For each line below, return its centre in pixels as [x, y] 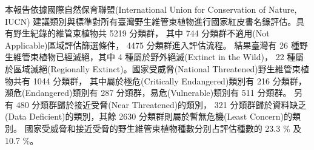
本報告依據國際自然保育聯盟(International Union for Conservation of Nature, [151, 9]
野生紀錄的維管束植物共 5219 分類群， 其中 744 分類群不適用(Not [141, 33]
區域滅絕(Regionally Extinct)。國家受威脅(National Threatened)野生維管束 [157, 68]
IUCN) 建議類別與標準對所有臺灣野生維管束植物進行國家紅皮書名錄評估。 [151, 21]
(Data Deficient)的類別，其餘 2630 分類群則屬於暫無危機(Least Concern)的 [149, 116]
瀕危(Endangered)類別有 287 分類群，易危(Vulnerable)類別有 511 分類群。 [148, 93]
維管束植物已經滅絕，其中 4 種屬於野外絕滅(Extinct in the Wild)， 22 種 [154, 57]
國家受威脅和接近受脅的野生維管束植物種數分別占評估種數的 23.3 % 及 [163, 128]
